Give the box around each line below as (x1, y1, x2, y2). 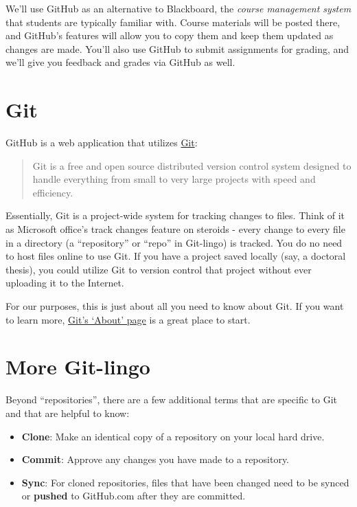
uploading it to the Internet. (5, 275, 124, 290)
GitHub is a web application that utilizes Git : (5, 135, 198, 150)
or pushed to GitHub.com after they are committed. (21, 488, 246, 503)
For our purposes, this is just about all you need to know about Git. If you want (5, 299, 344, 313)
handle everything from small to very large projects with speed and (32, 172, 316, 186)
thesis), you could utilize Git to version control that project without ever (5, 262, 312, 276)
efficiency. (32, 185, 73, 199)
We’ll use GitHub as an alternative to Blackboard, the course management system (5, 1, 352, 15)
